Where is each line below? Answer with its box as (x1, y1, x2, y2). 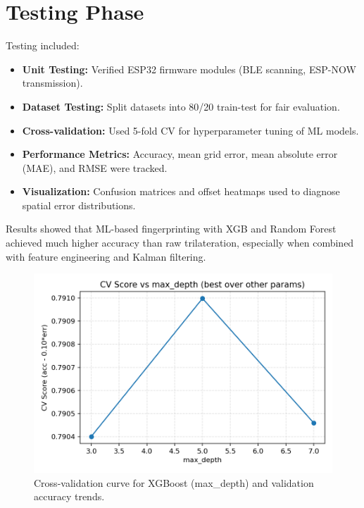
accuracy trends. (34, 489, 105, 504)
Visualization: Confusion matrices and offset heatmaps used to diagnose (22, 184, 340, 199)
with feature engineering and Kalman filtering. (6, 249, 206, 264)
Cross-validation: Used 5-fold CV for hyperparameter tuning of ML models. (22, 123, 359, 137)
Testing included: (6, 38, 80, 53)
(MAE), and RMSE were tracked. (22, 160, 168, 175)
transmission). (22, 75, 83, 90)
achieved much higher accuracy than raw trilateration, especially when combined (6, 235, 354, 250)
